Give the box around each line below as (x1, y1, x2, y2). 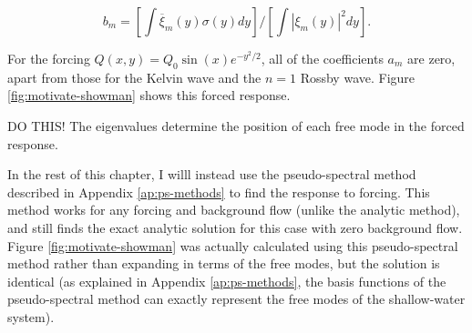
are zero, (407, 49, 456, 67)
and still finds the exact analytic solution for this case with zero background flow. (7, 217, 463, 237)
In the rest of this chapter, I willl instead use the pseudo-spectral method (7, 165, 416, 184)
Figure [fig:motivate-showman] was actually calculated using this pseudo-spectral (7, 236, 458, 255)
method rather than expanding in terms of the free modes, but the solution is (7, 254, 440, 273)
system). (7, 307, 55, 326)
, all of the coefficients (261, 49, 384, 67)
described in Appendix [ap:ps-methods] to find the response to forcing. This (7, 182, 430, 201)
